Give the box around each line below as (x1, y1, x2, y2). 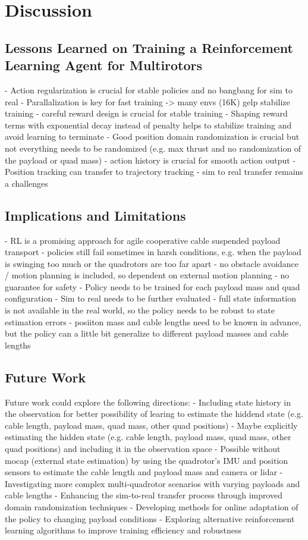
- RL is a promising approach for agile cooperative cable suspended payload (5, 234, 281, 246)
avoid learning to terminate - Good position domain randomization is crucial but (5, 130, 300, 143)
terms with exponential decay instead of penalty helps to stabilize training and (5, 118, 292, 131)
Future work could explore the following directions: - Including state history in (5, 395, 291, 408)
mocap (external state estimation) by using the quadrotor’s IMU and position (5, 454, 288, 466)
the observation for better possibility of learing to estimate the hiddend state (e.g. (5, 407, 303, 420)
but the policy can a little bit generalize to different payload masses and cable (5, 327, 289, 340)
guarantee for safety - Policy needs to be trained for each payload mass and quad (5, 280, 300, 293)
